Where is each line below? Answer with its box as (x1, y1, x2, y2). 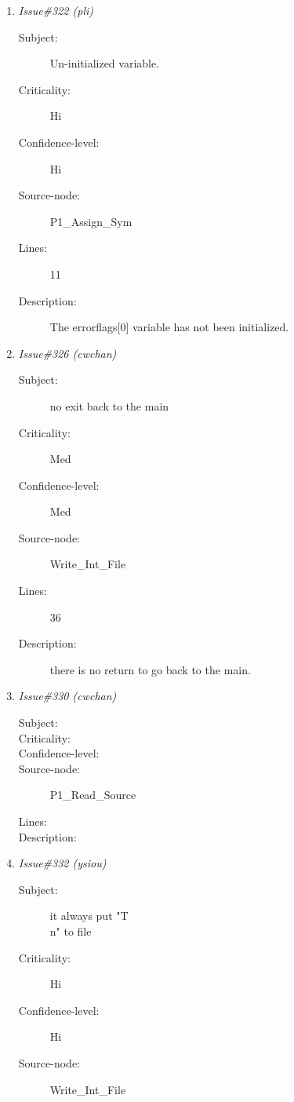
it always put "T (49, 907, 129, 924)
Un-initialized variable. (49, 55, 160, 71)
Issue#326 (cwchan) (18, 345, 117, 361)
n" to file (49, 922, 92, 939)
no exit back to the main (49, 397, 169, 414)
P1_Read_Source (49, 786, 136, 803)
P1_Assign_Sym (49, 213, 132, 229)
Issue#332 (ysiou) (18, 855, 107, 871)
